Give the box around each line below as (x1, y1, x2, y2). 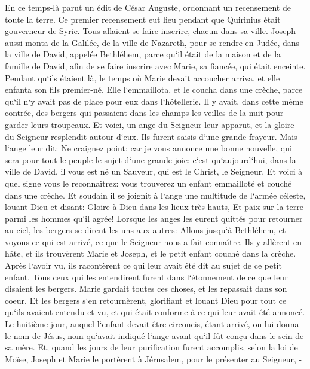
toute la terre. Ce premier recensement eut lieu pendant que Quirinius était (5, 13, 281, 25)
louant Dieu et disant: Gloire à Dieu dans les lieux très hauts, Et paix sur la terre (5, 200, 303, 213)
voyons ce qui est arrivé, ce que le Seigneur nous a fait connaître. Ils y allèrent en (5, 235, 302, 248)
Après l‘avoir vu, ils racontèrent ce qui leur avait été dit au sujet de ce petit (5, 259, 282, 272)
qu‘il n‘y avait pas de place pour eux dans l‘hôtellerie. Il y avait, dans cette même (5, 94, 303, 107)
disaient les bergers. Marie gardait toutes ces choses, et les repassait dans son (5, 282, 287, 295)
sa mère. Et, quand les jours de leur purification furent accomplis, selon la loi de (5, 341, 298, 353)
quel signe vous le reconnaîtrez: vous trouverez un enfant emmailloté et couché (5, 176, 292, 189)
